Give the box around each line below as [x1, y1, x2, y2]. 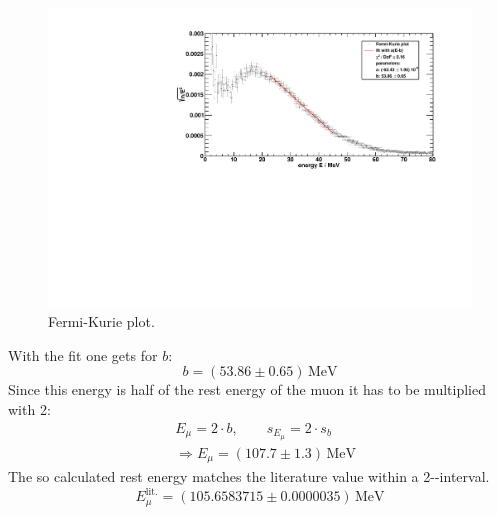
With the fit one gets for [8, 344, 158, 365]
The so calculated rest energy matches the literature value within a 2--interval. [8, 466, 490, 486]
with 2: [8, 399, 51, 420]
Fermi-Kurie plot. [48, 311, 155, 332]
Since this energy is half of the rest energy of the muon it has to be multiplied [8, 379, 486, 400]
